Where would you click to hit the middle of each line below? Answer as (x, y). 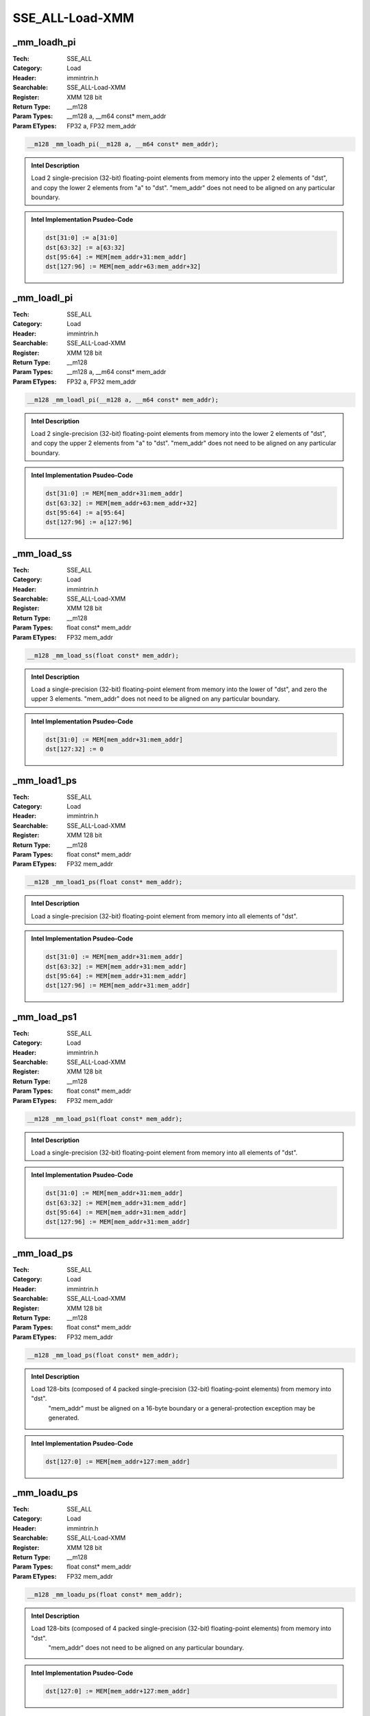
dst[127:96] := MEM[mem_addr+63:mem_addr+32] (123, 267)
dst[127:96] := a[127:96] (89, 522)
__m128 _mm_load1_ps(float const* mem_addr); (105, 882)
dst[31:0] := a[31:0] (82, 238)
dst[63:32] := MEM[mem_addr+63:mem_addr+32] (122, 503)
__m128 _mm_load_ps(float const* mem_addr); (103, 1355)
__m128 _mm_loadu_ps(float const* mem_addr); (105, 1595)
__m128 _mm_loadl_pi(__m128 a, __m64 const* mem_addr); (123, 399)
